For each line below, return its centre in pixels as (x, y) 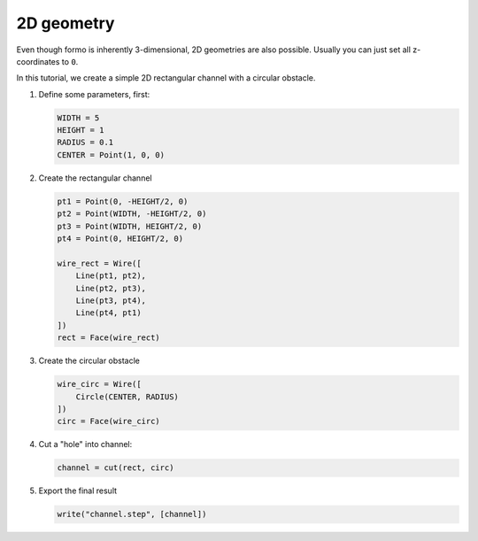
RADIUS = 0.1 (85, 143)
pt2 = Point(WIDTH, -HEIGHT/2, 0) (132, 214)
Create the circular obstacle (89, 361)
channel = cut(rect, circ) (116, 468)
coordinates (38, 61)
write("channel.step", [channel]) (132, 514)
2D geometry (66, 23)
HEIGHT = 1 (81, 130)
